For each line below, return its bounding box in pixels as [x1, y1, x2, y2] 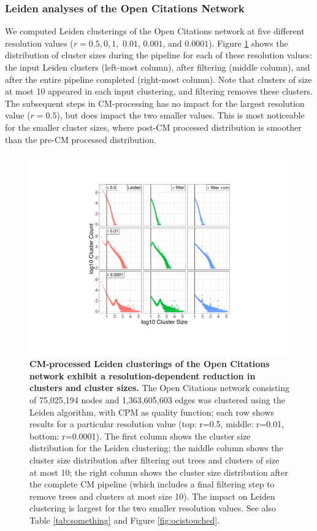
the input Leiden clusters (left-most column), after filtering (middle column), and [5, 61, 310, 73]
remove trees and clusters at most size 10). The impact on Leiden [29, 489, 275, 502]
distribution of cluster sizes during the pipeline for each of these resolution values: [5, 48, 312, 61]
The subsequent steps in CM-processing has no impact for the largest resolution [5, 96, 305, 109]
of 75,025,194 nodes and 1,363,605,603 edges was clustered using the [29, 393, 285, 406]
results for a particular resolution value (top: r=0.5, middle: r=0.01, [29, 417, 285, 430]
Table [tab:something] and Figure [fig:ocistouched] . [29, 513, 220, 526]
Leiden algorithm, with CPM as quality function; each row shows [29, 405, 274, 418]
